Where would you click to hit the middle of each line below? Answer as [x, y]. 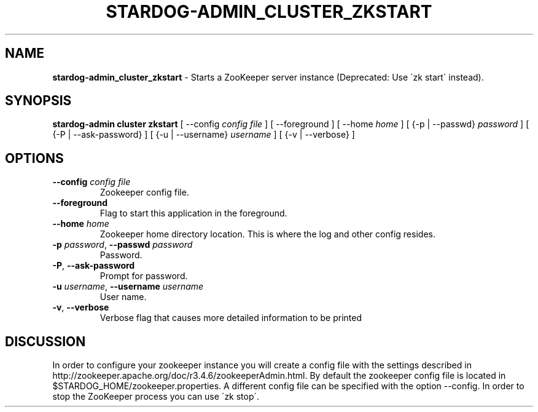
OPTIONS [34, 158]
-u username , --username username [128, 287]
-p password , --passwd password [123, 245]
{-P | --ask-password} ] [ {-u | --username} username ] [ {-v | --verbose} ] [204, 135]
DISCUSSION [45, 341]
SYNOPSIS [38, 101]
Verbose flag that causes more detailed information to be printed [231, 318]
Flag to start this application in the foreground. [193, 213]
